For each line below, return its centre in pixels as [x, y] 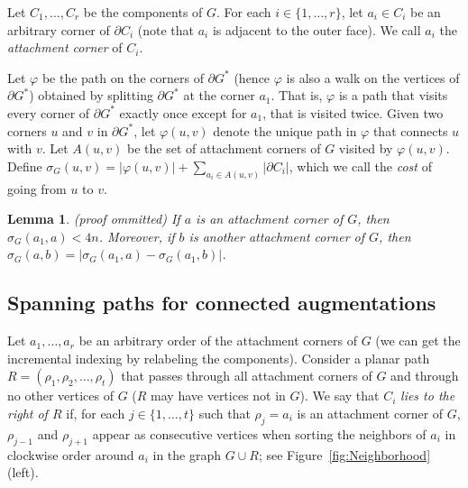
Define [25, 166]
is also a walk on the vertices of [373, 77]
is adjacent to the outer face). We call [317, 29]
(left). [23, 472]
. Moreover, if [137, 236]
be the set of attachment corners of [224, 148]
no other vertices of [60, 396]
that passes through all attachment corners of [247, 376]
